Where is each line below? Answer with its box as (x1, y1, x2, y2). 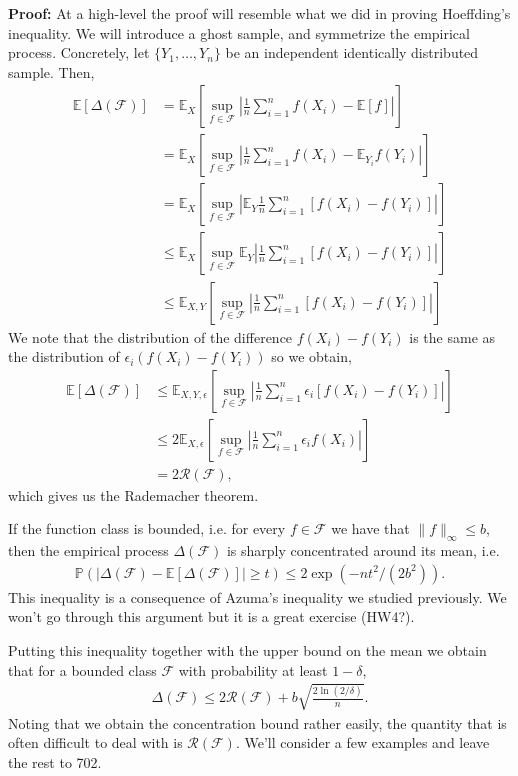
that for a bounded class (8, 659, 157, 680)
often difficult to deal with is (8, 732, 183, 753)
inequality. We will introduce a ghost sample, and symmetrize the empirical (8, 22, 470, 43)
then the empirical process (8, 540, 169, 561)
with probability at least (178, 659, 328, 680)
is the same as (409, 326, 496, 347)
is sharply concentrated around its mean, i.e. (226, 540, 500, 561)
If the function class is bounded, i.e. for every (8, 518, 286, 539)
